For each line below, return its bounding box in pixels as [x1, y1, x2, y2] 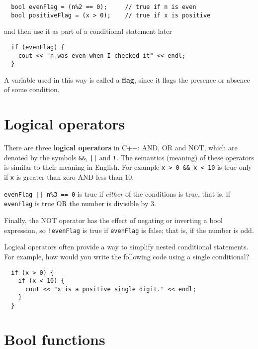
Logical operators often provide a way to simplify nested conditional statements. [4, 241, 249, 252]
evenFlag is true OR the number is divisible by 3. [4, 198, 156, 209]
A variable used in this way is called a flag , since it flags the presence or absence [4, 74, 250, 85]
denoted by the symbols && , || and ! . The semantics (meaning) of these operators [4, 152, 255, 162]
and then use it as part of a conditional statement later [4, 26, 172, 36]
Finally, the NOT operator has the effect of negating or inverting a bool [4, 215, 223, 226]
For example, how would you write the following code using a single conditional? [4, 251, 250, 261]
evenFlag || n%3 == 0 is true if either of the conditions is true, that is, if [4, 188, 230, 199]
